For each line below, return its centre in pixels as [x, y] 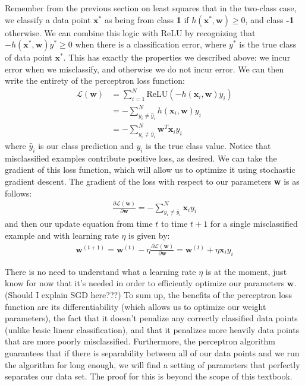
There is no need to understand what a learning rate [100, 271]
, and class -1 [270, 19]
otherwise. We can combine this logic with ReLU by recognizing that [130, 32]
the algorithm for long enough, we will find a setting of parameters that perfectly [152, 364]
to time [174, 224]
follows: [18, 193]
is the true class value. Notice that [208, 146]
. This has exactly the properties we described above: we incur [177, 57]
